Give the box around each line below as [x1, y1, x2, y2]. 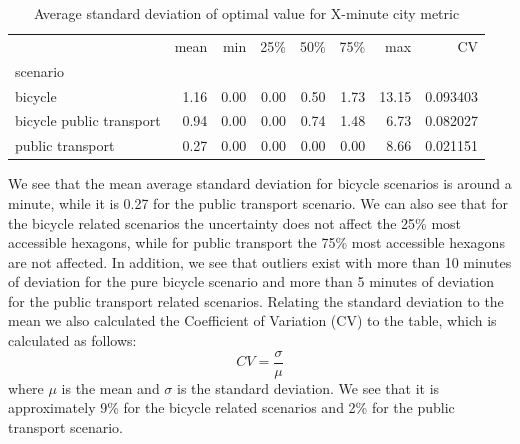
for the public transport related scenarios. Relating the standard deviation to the [8, 290, 504, 311]
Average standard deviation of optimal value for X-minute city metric [33, 3, 460, 23]
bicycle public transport [15, 110, 161, 131]
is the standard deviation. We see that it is [177, 377, 440, 398]
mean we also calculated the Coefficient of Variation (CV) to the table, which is [8, 310, 497, 331]
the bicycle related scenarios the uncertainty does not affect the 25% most [8, 212, 462, 233]
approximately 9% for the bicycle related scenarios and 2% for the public [8, 397, 455, 418]
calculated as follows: [8, 330, 137, 351]
